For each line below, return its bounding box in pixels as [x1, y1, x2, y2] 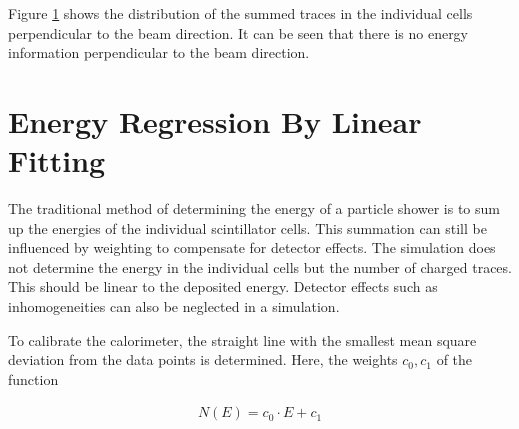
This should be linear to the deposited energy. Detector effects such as [8, 276, 438, 297]
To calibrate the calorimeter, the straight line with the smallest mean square [8, 329, 477, 350]
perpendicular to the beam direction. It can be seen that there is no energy [8, 22, 469, 43]
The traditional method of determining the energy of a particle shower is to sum [8, 198, 500, 219]
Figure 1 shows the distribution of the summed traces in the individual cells [8, 3, 473, 23]
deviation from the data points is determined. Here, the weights [8, 349, 398, 370]
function [8, 368, 59, 389]
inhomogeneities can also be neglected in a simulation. [8, 296, 340, 317]
